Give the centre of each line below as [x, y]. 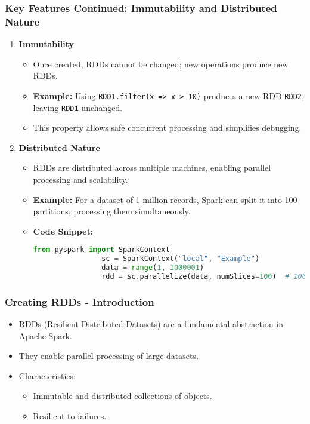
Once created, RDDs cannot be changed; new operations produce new [161, 64]
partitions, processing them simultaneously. [112, 211]
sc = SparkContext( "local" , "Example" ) [181, 259]
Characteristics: [47, 375]
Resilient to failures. [70, 416]
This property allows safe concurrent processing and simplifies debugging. [167, 127]
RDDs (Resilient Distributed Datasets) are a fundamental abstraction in [151, 324]
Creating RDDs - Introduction [80, 301]
